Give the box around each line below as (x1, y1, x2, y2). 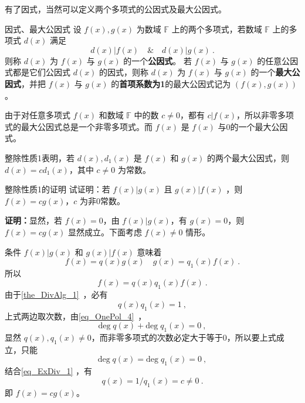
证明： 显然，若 (5, 214, 62, 227)
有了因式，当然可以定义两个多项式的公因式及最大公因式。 (5, 3, 226, 15)
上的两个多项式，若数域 (171, 22, 262, 35)
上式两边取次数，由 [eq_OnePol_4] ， (5, 309, 147, 322)
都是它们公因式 (12, 66, 70, 78)
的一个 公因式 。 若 (123, 54, 192, 66)
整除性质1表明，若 (5, 151, 74, 164)
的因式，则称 (99, 66, 149, 78)
